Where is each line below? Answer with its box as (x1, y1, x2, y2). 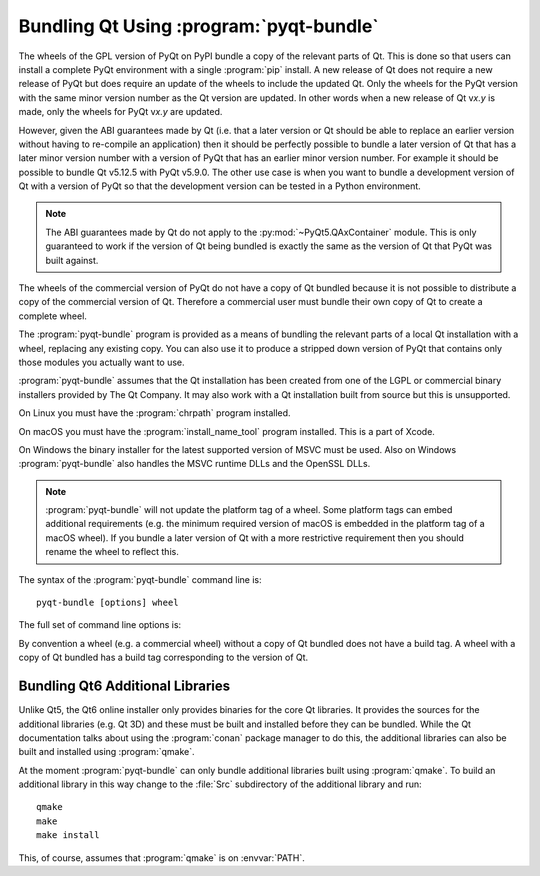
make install (36, 830, 100, 841)
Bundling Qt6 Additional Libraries (18, 678, 231, 695)
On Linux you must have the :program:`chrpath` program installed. (18, 407, 291, 419)
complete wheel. (18, 310, 87, 322)
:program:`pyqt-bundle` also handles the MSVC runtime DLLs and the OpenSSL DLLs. (18, 458, 371, 470)
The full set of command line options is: (18, 619, 182, 631)
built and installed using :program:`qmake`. (18, 746, 195, 758)
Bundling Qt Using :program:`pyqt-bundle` (18, 15, 379, 37)
